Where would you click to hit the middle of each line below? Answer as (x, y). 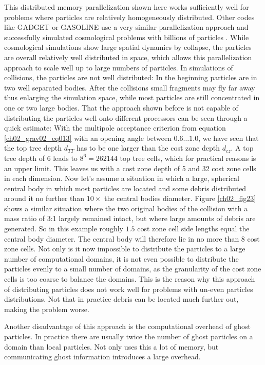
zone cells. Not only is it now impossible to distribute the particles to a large (125, 249)
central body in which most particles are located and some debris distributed (125, 188)
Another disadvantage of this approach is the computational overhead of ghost (127, 326)
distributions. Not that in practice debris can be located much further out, (121, 299)
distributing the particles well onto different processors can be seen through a (126, 117)
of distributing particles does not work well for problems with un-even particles (129, 289)
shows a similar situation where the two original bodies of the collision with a (126, 208)
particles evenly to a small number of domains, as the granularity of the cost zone (133, 269)
